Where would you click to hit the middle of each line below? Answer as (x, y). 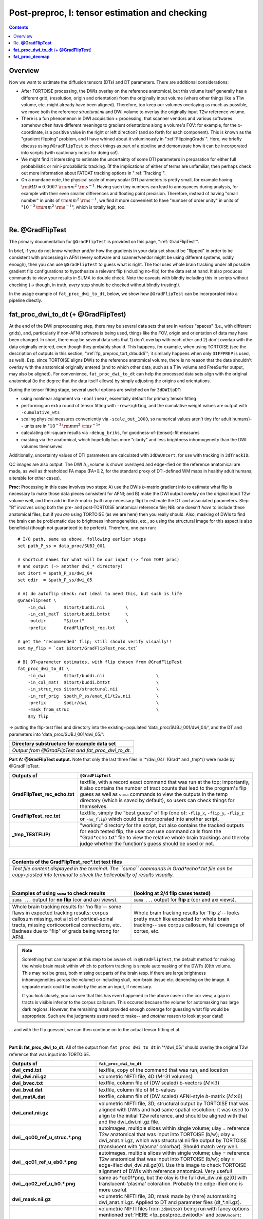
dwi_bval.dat (27, 1090)
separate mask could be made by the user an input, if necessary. (87, 986)
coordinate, (33, 132)
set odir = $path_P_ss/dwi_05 (55, 580)
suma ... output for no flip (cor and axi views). (65, 900)
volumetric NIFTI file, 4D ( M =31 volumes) (146, 1077)
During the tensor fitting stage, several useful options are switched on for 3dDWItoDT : (95, 390)
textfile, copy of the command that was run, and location (163, 1070)
